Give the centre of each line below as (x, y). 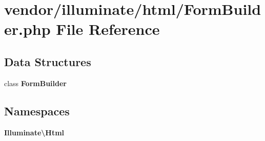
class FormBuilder (35, 83)
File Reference (108, 29)
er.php (27, 29)
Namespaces (37, 110)
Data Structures (48, 61)
